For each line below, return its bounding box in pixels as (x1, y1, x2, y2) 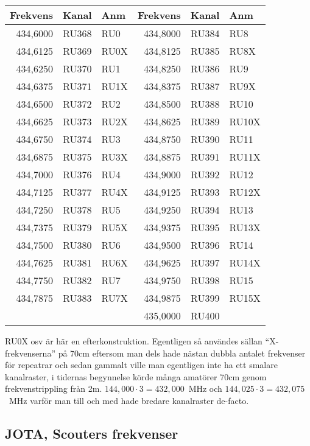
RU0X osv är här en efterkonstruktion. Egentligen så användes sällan (5, 335, 262, 347)
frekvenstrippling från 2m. (5, 382, 102, 395)
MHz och (188, 382, 222, 395)
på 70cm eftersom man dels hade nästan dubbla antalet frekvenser (58, 346, 306, 359)
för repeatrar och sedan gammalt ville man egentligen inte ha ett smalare (5, 358, 278, 371)
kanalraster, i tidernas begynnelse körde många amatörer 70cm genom (5, 370, 267, 383)
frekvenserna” (5, 346, 55, 359)
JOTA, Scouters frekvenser (5, 423, 178, 442)
